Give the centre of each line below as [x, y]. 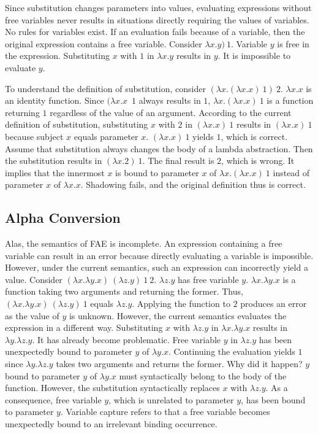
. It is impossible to [254, 56]
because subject [34, 136]
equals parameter [106, 136]
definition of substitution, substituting [77, 124]
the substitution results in [54, 161]
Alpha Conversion [63, 218]
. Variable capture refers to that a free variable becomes [165, 412]
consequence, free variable [53, 399]
